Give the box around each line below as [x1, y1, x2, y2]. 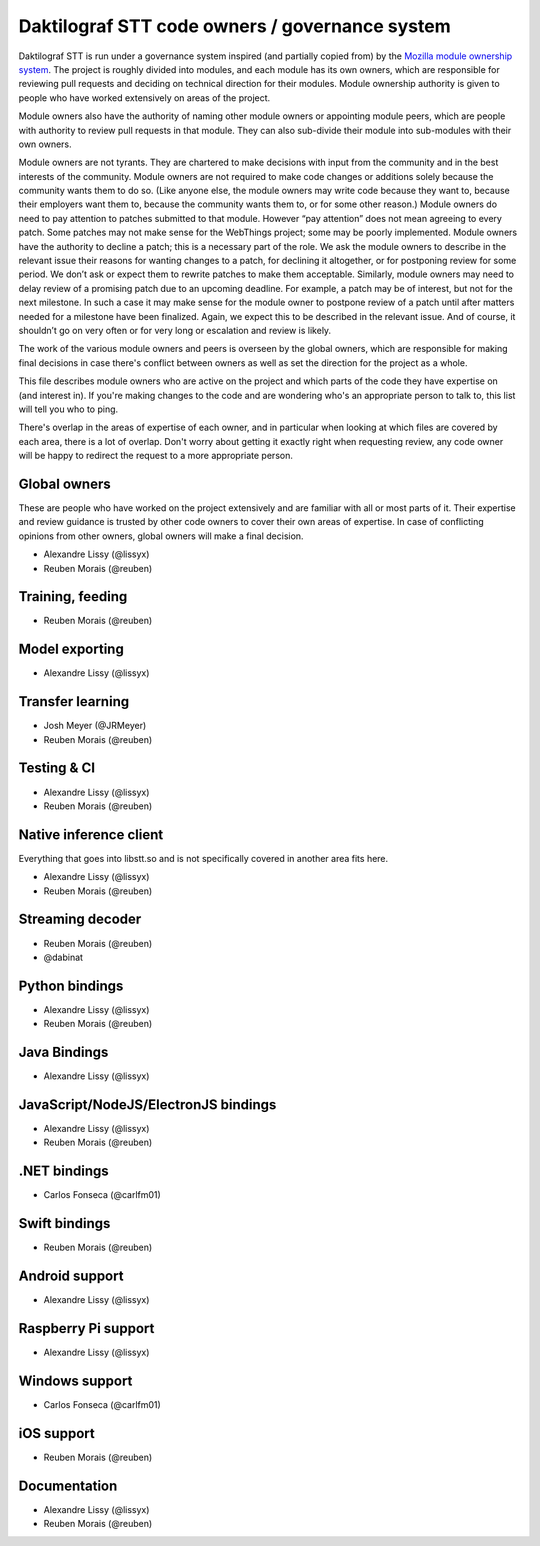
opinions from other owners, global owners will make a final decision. [18, 530, 304, 542]
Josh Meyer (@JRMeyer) [43, 720, 147, 732]
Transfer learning [18, 693, 130, 710]
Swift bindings [18, 1215, 111, 1232]
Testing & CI [18, 760, 95, 777]
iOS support [18, 1425, 95, 1442]
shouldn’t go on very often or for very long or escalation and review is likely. [18, 324, 332, 336]
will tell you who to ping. [18, 403, 119, 415]
